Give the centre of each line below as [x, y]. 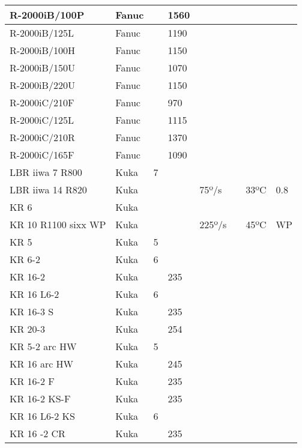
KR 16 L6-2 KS [42, 416]
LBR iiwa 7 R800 [46, 172]
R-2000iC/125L [42, 120]
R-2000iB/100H [42, 50]
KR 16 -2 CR [38, 433]
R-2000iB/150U [42, 68]
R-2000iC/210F [42, 102]
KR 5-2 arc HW [43, 346]
